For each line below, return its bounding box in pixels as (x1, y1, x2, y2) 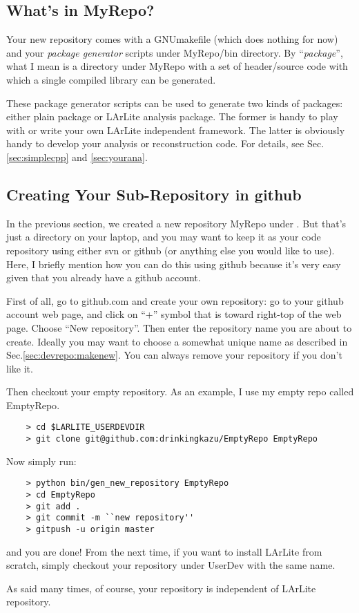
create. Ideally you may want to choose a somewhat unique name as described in (6, 334, 348, 348)
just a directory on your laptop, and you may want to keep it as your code (6, 229, 321, 244)
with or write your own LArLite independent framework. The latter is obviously (6, 122, 345, 137)
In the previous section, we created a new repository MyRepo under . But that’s (6, 216, 347, 230)
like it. (6, 361, 33, 375)
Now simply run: (6, 453, 77, 468)
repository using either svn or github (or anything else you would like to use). (6, 243, 335, 257)
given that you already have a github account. (6, 270, 201, 285)
